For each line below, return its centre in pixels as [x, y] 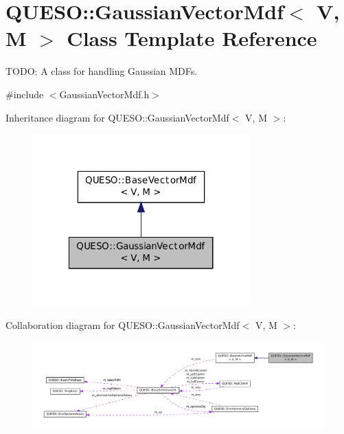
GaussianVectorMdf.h [104, 94]
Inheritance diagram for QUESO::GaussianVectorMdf [117, 117]
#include [25, 94]
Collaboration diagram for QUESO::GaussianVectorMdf [123, 325]
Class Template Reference [192, 38]
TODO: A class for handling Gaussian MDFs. [102, 71]
